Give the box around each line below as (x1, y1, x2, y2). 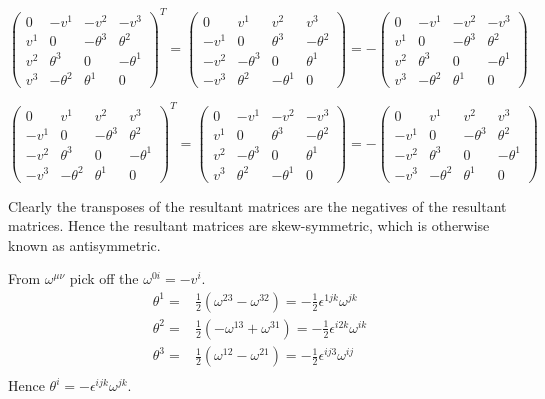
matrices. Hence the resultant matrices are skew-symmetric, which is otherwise (8, 215, 490, 236)
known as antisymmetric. (8, 234, 161, 255)
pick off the (69, 268, 139, 289)
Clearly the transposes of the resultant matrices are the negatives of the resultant (8, 195, 507, 216)
